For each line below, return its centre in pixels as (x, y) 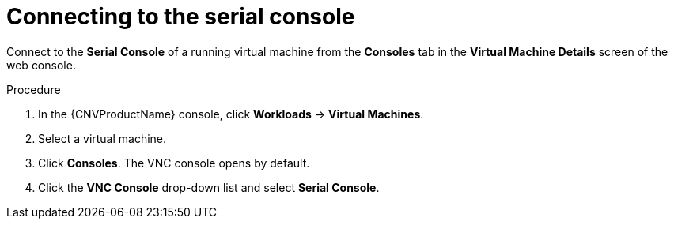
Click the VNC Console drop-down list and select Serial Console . (209, 187)
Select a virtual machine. (102, 138)
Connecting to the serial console (181, 17)
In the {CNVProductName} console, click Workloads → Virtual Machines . (231, 114)
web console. (41, 65)
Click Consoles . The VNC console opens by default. (174, 163)
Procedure (34, 89)
